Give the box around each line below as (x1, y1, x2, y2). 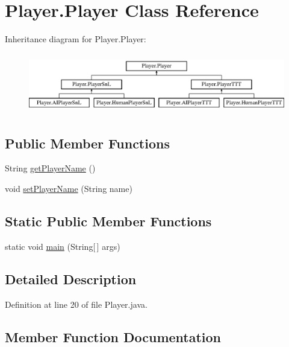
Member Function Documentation (5, 327, 222, 346)
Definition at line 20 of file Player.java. (5, 298, 148, 310)
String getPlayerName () (5, 162, 96, 174)
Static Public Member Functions (5, 211, 212, 230)
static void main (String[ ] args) (5, 240, 120, 252)
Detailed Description (5, 269, 137, 288)
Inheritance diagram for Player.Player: (5, 33, 146, 45)
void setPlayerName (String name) (5, 182, 132, 194)
